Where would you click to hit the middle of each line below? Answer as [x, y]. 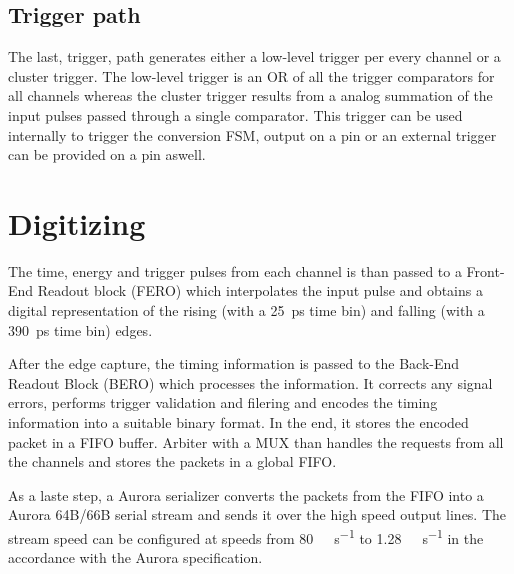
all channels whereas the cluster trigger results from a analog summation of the [250, 95]
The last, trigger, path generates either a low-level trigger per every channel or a [254, 56]
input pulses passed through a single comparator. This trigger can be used [235, 114]
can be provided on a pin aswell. [107, 154]
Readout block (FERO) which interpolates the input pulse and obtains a [260, 290]
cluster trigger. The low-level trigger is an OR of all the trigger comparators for [251, 75]
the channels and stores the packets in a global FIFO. [172, 461]
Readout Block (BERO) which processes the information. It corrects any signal [250, 382]
